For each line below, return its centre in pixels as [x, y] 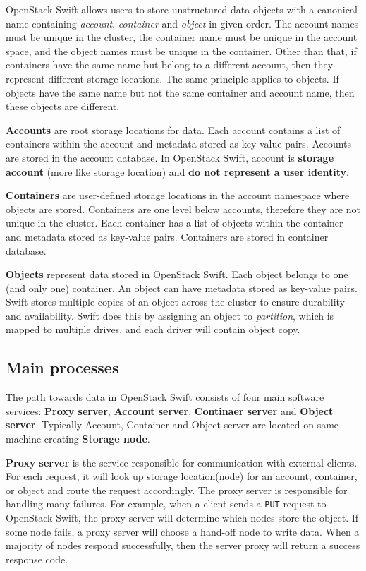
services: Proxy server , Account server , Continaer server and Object [170, 410]
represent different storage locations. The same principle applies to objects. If [172, 78]
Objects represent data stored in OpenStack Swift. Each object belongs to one [177, 274]
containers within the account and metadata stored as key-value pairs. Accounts [179, 144]
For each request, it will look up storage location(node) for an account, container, [182, 476]
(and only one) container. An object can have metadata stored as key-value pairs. [182, 288]
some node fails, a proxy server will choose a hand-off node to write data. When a [183, 531]
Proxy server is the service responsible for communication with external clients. [182, 462]
